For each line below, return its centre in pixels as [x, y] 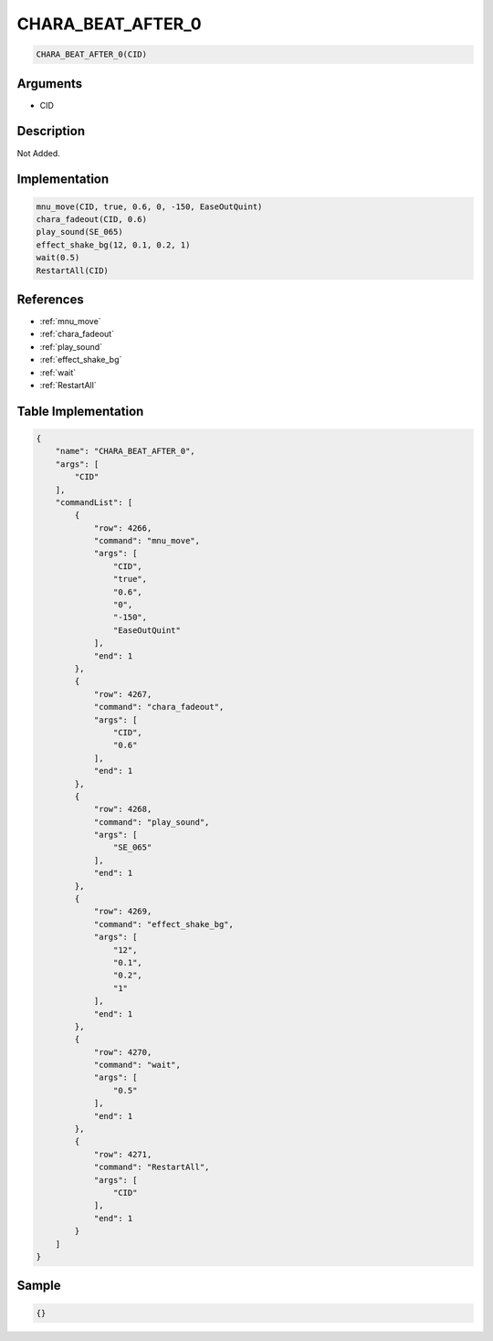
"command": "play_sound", [152, 822]
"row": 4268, [123, 809]
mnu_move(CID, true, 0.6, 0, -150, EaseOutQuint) [149, 206]
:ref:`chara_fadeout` [77, 334]
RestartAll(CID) [73, 270]
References [50, 299]
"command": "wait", [137, 1065]
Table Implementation [80, 411]
